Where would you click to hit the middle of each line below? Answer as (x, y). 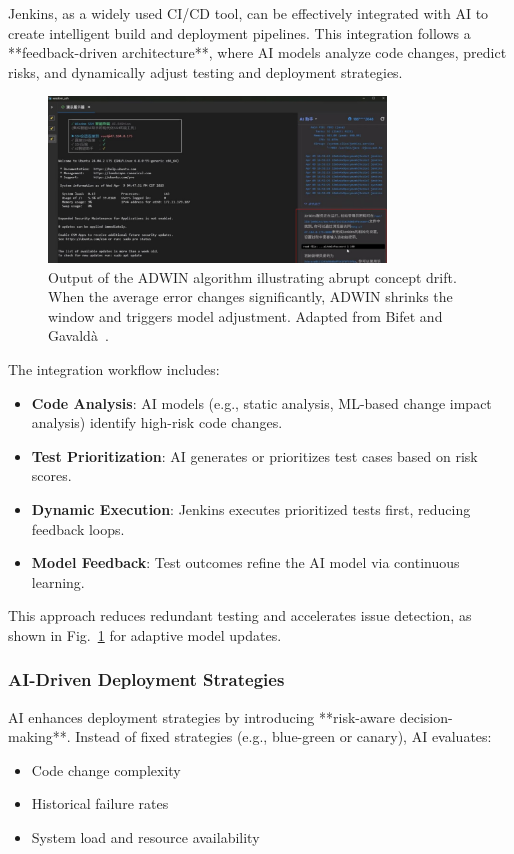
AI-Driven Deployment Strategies (146, 679)
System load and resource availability (145, 837)
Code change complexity (106, 769)
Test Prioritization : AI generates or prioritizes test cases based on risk (254, 455)
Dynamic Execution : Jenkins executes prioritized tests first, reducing (251, 508)
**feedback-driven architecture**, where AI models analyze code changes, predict (257, 52)
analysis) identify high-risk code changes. (157, 422)
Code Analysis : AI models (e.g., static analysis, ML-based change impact (261, 402)
